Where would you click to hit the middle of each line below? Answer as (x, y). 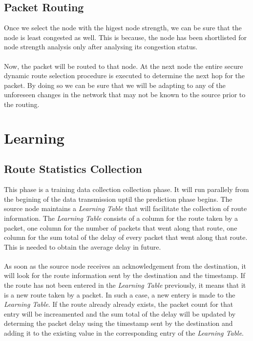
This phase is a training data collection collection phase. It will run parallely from (126, 189)
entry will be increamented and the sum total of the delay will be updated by (120, 313)
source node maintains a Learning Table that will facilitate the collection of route (126, 208)
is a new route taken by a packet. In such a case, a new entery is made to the (120, 294)
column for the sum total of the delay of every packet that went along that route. (126, 237)
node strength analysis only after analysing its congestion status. (101, 47)
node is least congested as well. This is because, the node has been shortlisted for (126, 37)
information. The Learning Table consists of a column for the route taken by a (121, 218)
